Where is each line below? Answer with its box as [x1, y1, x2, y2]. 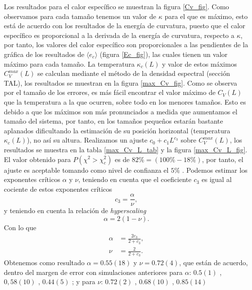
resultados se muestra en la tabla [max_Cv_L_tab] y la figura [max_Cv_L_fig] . [4, 144, 248, 154]
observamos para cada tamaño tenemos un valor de [4, 11, 156, 21]
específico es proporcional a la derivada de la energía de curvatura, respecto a [4, 30, 234, 40]
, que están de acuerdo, [179, 257, 248, 268]
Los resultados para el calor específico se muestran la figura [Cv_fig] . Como [4, 1, 229, 11]
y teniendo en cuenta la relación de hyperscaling [4, 205, 146, 216]
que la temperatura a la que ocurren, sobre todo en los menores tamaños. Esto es [4, 96, 246, 107]
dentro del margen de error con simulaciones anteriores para [4, 267, 183, 277]
